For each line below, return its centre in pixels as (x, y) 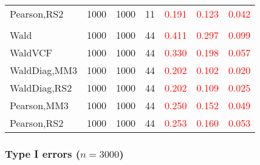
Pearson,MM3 (39, 105)
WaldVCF (31, 52)
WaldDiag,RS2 (41, 88)
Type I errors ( (43, 153)
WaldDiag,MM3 (43, 70)
